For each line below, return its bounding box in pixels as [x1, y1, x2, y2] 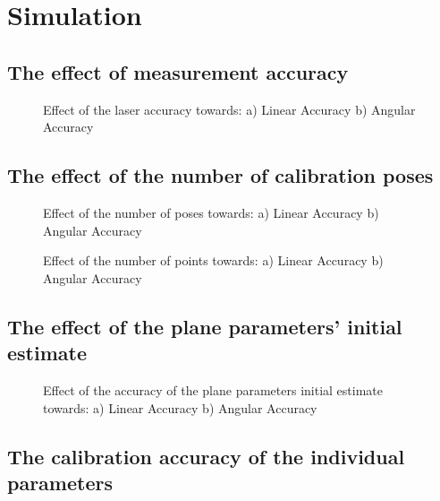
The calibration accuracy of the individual [7, 442, 405, 470]
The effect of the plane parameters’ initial [7, 312, 402, 340]
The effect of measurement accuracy [7, 57, 349, 85]
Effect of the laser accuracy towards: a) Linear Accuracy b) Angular [43, 99, 416, 118]
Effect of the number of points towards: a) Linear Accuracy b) [43, 251, 384, 270]
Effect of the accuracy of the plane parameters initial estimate [43, 380, 383, 399]
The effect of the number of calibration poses [7, 161, 434, 189]
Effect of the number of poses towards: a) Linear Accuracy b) [43, 203, 379, 221]
